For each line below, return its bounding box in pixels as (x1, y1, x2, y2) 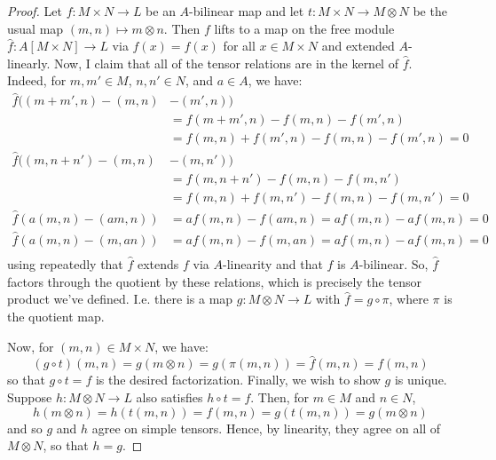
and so (7, 418, 43, 437)
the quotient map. (7, 306, 105, 325)
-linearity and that (223, 255, 323, 274)
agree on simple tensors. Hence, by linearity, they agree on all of (91, 418, 441, 437)
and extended (321, 36, 395, 55)
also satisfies (136, 387, 203, 406)
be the (413, 2, 447, 20)
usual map (7, 19, 64, 37)
